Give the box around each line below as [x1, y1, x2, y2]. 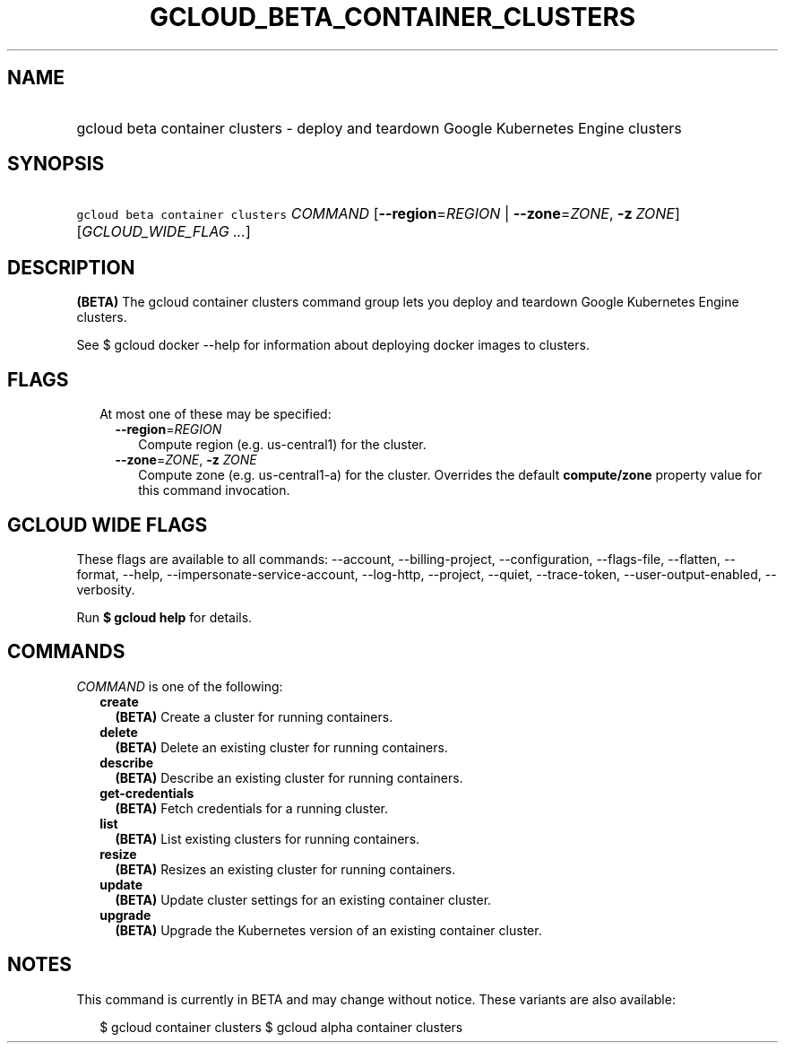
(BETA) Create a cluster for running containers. [115, 708, 393, 725]
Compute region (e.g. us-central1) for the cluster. [138, 437, 427, 453]
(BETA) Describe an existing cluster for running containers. [115, 769, 463, 785]
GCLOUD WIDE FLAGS [7, 513, 208, 536]
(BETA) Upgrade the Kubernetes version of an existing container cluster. [115, 922, 542, 938]
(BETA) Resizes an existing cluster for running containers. [115, 861, 456, 877]
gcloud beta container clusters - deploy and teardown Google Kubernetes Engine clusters [76, 118, 682, 137]
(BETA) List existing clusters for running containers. [115, 830, 420, 846]
